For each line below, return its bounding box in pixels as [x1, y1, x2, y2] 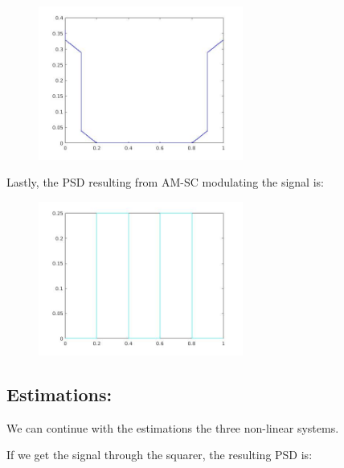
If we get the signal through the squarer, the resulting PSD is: [6, 446, 313, 463]
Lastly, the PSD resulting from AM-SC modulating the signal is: [6, 174, 324, 191]
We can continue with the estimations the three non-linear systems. [6, 419, 339, 436]
